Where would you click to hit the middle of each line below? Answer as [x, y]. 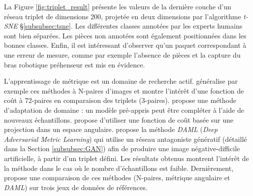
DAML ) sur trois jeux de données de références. [76, 187]
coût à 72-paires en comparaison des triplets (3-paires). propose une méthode [120, 100]
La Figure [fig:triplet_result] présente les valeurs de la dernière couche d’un [118, 6]
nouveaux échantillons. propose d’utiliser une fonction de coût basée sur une [119, 119]
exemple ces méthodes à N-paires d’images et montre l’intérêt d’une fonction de [124, 90]
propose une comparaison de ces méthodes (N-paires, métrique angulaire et [117, 178]
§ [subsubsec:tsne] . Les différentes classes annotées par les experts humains [131, 26]
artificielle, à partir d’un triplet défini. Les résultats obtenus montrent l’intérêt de [126, 158]
